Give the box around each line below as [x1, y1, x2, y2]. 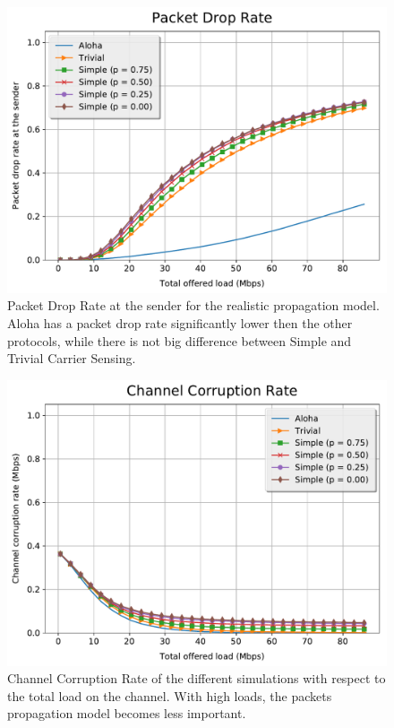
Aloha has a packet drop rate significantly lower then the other [7, 314, 353, 333]
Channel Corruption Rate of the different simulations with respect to [7, 669, 386, 688]
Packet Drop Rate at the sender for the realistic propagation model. [7, 296, 380, 315]
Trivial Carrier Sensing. [7, 349, 136, 368]
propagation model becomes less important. [7, 704, 246, 723]
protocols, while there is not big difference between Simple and [7, 331, 352, 350]
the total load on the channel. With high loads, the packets [7, 686, 332, 705]
